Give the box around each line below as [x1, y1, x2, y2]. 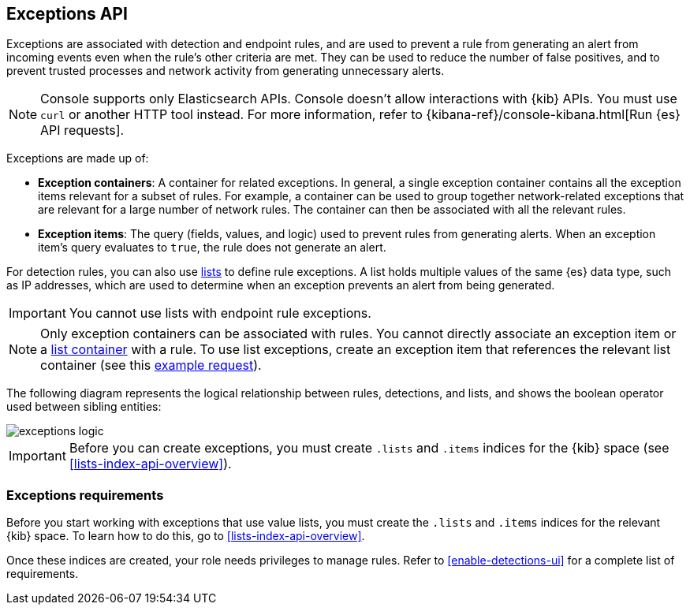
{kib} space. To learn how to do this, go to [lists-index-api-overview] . [6, 529, 365, 543]
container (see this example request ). [40, 357, 262, 374]
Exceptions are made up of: [6, 151, 149, 166]
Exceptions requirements [6, 486, 164, 503]
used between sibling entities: [6, 400, 162, 414]
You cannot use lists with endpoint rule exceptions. [69, 305, 371, 322]
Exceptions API [6, 4, 128, 24]
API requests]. [40, 122, 125, 139]
